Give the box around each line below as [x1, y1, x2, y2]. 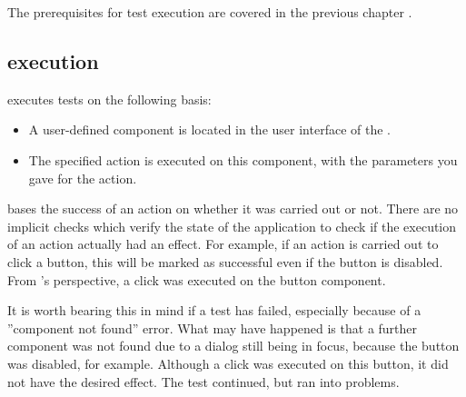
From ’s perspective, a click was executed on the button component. [7, 270, 386, 289]
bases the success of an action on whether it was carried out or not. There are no [7, 199, 459, 218]
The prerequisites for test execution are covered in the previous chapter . [7, 3, 412, 21]
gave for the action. [28, 168, 137, 187]
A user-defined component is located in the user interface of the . [28, 120, 391, 139]
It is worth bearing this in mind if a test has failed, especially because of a [7, 301, 421, 320]
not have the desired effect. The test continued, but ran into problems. [7, 372, 400, 391]
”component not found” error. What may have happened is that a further [7, 318, 418, 337]
